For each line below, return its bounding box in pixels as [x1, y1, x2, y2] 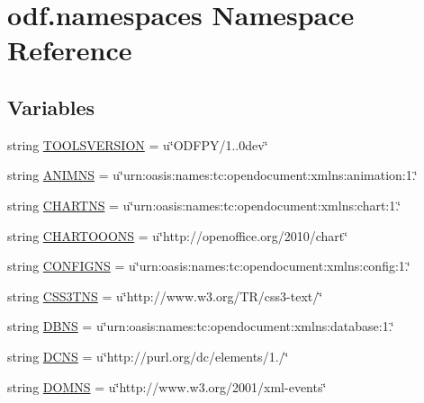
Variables [7, 93, 95, 121]
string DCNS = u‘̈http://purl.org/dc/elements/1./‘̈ [7, 346, 289, 365]
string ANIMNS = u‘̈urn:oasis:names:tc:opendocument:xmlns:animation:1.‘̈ [7, 166, 418, 184]
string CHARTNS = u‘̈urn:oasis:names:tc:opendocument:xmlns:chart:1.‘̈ [7, 195, 401, 214]
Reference [7, 31, 132, 68]
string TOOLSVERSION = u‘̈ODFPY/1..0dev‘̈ [7, 135, 268, 154]
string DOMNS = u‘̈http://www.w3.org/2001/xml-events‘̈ [7, 377, 327, 396]
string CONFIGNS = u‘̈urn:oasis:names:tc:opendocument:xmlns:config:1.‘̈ [7, 256, 410, 275]
